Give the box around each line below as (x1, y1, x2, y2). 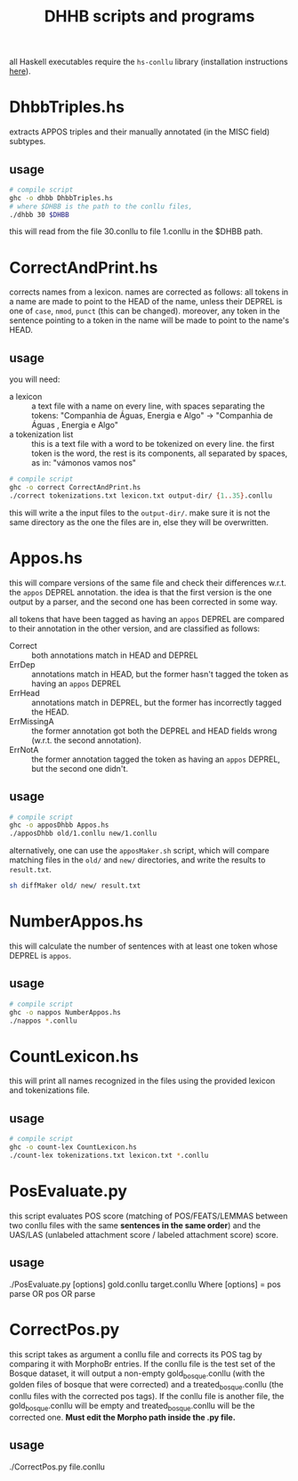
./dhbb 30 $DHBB (9, 210, 69, 219)
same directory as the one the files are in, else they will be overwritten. (9, 516, 269, 527)
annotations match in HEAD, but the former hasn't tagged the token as (31, 668, 289, 679)
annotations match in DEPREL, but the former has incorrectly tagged (31, 697, 282, 708)
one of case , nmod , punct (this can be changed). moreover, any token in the (9, 305, 280, 317)
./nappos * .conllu (9, 1016, 77, 1025)
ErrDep (9, 659, 36, 669)
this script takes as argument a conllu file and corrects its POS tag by (9, 1348, 262, 1359)
